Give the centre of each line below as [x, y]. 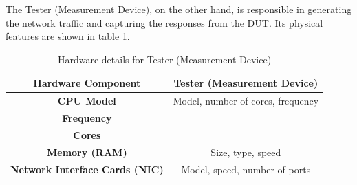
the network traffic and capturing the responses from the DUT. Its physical [164, 22]
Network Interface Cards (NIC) [87, 169]
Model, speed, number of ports [246, 169]
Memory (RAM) [87, 152]
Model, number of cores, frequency [246, 101]
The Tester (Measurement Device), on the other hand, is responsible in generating [179, 9]
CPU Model [87, 101]
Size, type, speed [246, 152]
